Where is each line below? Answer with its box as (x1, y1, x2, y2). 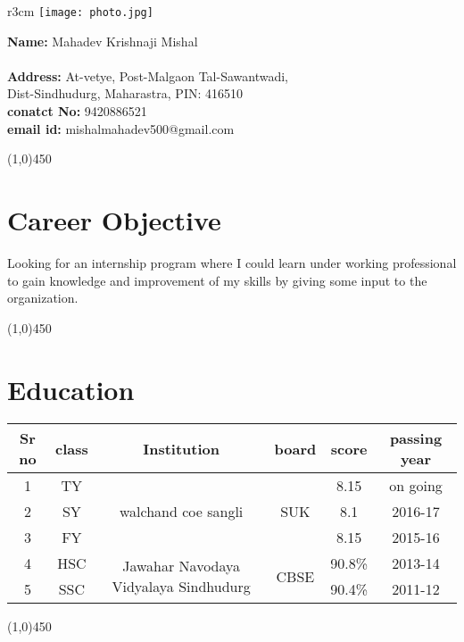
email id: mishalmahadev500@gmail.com (7, 119, 235, 138)
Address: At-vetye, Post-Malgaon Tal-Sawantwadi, (7, 66, 289, 85)
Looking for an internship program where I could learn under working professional (7, 253, 457, 271)
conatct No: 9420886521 (7, 102, 147, 121)
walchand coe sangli (119, 501, 244, 522)
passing (389, 428, 443, 449)
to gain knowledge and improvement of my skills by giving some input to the (7, 271, 427, 289)
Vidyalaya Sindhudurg (112, 576, 251, 597)
